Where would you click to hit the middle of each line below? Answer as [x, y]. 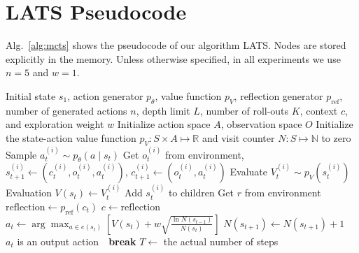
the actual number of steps [221, 241]
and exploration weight [55, 124]
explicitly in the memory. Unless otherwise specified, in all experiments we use [173, 58]
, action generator [105, 95]
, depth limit [163, 110]
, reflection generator [279, 95]
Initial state [31, 95]
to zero [336, 137]
